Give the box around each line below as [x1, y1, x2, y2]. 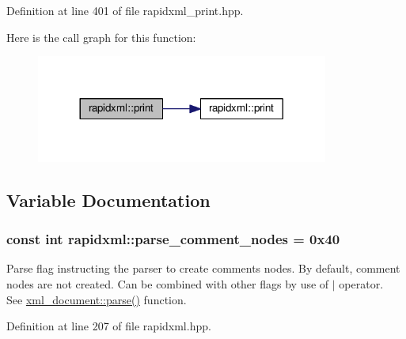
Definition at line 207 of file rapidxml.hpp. [6, 318, 211, 334]
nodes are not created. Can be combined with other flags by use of [6, 276, 329, 292]
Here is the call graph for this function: [6, 28, 196, 45]
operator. [339, 276, 384, 292]
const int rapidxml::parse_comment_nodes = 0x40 [6, 229, 340, 249]
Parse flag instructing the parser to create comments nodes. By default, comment [6, 260, 400, 277]
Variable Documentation [6, 187, 211, 212]
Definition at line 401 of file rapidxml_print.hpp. [6, 2, 244, 18]
